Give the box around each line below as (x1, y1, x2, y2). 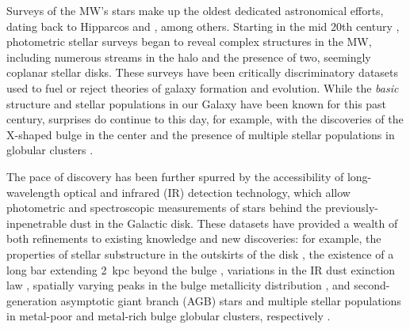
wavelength (6, 183, 60, 200)
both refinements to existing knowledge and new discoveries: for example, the (6, 230, 381, 247)
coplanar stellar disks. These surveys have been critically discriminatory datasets (6, 64, 399, 81)
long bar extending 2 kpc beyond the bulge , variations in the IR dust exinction (6, 261, 396, 278)
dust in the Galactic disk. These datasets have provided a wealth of (70, 214, 398, 231)
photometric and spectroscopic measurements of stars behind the (6, 199, 322, 216)
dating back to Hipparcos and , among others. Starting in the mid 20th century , (6, 17, 400, 34)
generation (6, 292, 57, 308)
